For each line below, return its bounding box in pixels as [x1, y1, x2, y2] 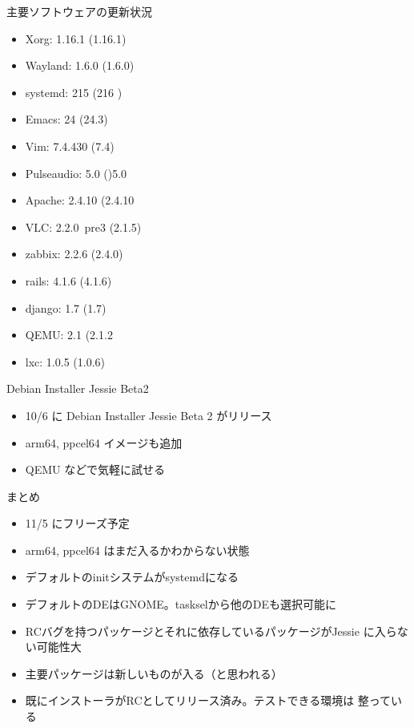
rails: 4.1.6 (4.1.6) [25, 272, 112, 289]
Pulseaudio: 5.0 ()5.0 [25, 164, 127, 181]
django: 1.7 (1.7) [25, 299, 107, 316]
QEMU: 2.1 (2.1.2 [25, 326, 113, 343]
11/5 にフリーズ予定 [25, 515, 130, 532]
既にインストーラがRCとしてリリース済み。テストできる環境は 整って [25, 692, 392, 709]
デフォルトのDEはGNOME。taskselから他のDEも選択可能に [25, 596, 336, 613]
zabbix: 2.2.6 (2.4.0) [25, 245, 123, 262]
